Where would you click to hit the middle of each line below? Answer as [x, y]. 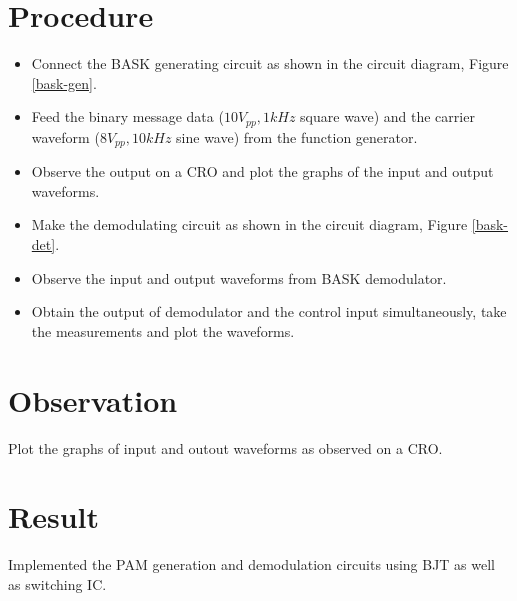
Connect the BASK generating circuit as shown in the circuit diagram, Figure [270, 63]
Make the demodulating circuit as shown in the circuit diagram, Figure [249, 224]
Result [53, 516]
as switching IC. [57, 583]
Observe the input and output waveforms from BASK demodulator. [239, 277]
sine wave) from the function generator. [297, 136]
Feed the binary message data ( [127, 116]
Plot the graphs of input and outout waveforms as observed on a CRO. [225, 447]
